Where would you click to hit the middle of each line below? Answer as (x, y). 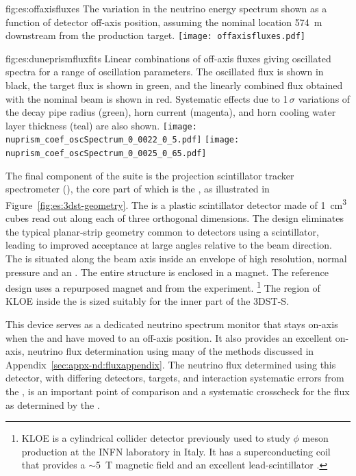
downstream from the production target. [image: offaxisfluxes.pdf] (156, 35)
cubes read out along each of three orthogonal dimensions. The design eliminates (175, 218)
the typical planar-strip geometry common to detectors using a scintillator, (162, 231)
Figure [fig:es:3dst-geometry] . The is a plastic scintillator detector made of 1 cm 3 (176, 203)
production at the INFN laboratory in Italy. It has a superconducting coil (176, 451)
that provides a (53, 465)
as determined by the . (53, 404)
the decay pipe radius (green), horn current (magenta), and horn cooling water (171, 112)
